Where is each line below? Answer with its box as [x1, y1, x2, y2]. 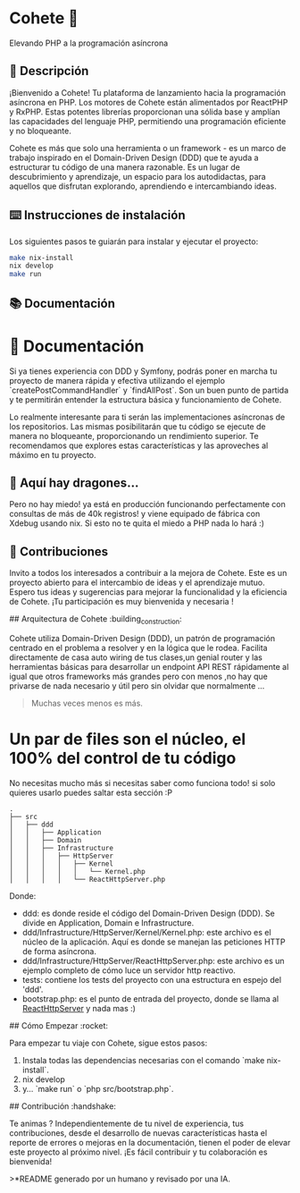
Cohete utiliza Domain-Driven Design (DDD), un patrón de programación [9, 632, 275, 643]
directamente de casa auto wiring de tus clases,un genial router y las [9, 652, 263, 663]
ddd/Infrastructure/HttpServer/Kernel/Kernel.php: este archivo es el [21, 926, 271, 937]
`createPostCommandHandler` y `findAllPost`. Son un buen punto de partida [9, 385, 289, 395]
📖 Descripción [9, 63, 89, 79]
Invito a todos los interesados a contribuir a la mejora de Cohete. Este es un [9, 568, 287, 579]
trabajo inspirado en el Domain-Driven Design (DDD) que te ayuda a [9, 152, 259, 163]
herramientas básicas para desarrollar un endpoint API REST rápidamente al [9, 661, 289, 672]
